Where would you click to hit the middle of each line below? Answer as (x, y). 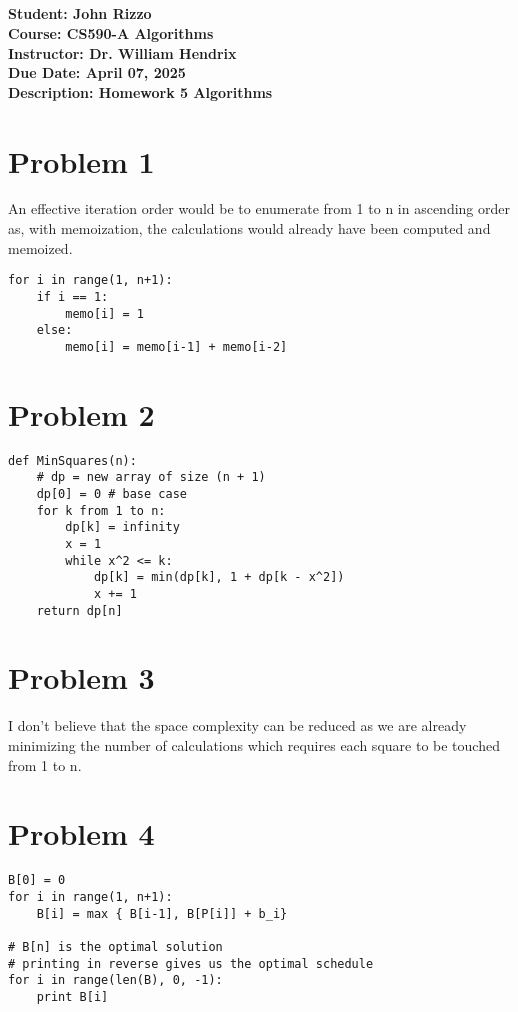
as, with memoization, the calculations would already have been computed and (249, 228)
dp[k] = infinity (122, 527)
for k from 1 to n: (101, 510)
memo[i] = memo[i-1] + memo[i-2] (176, 346)
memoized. (40, 247)
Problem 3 (81, 677)
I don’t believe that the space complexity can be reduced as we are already (237, 725)
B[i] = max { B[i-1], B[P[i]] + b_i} (162, 913)
